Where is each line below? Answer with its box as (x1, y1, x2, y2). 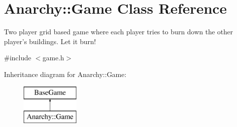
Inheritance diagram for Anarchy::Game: (4, 69, 127, 79)
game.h (42, 52, 65, 63)
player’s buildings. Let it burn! (4, 36, 96, 46)
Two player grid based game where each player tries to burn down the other (4, 26, 233, 37)
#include (4, 52, 32, 63)
